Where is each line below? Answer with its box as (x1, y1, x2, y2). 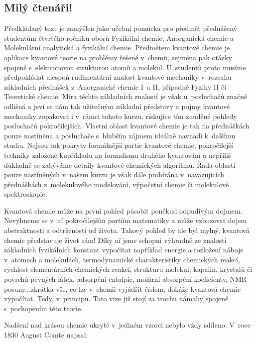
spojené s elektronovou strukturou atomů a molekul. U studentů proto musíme (4, 62, 246, 72)
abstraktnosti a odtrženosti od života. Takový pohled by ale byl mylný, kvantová (4, 225, 250, 235)
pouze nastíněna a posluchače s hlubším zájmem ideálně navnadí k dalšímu (4, 130, 236, 140)
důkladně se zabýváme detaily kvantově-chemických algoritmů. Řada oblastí (4, 159, 236, 170)
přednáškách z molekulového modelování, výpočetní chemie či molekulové (4, 179, 229, 189)
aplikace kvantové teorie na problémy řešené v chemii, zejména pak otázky (4, 52, 232, 62)
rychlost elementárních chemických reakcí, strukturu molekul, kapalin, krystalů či (4, 264, 253, 274)
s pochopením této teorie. (4, 303, 83, 313)
